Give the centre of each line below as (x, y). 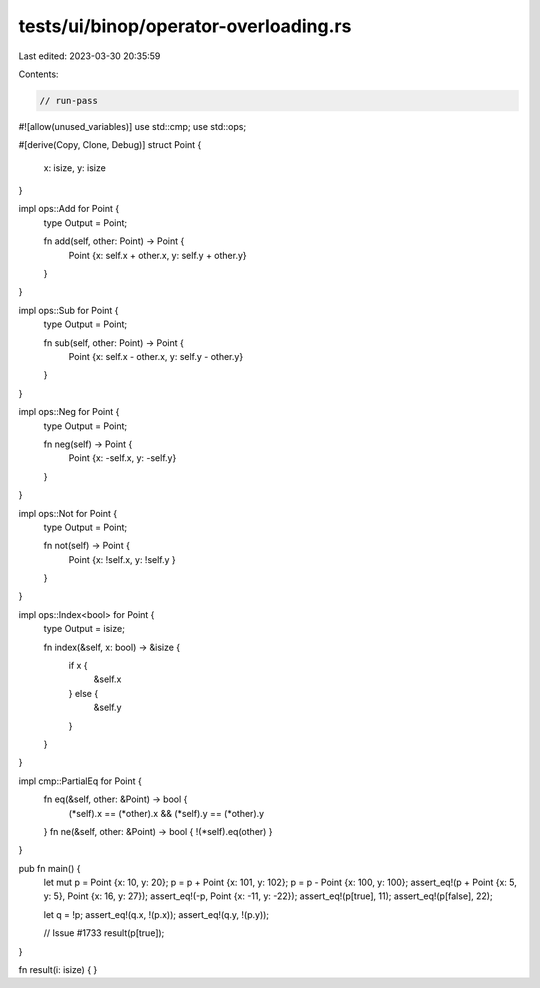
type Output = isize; (84, 629)
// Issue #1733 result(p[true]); (104, 933)
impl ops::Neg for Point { (69, 412)
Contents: (38, 74)
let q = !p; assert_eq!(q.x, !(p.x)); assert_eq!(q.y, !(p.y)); (156, 914)
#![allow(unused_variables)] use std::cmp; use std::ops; (132, 126)
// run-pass (69, 100)
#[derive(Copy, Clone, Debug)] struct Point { (110, 145)
